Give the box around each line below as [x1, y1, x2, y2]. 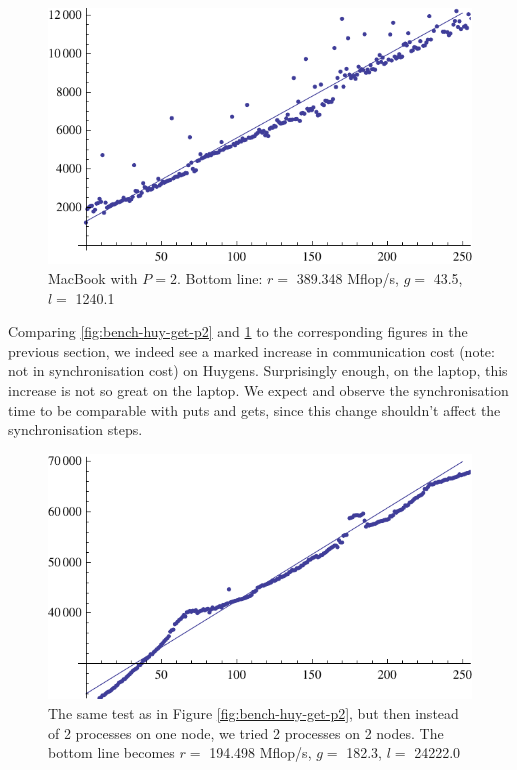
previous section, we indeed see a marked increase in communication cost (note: [8, 340, 495, 361]
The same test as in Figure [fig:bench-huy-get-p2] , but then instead [48, 702, 459, 723]
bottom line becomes [48, 742, 175, 763]
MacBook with [48, 268, 138, 289]
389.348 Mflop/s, [296, 268, 400, 289]
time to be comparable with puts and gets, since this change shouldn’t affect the [8, 399, 501, 420]
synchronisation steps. [8, 419, 143, 440]
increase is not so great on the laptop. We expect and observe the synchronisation [8, 379, 509, 400]
